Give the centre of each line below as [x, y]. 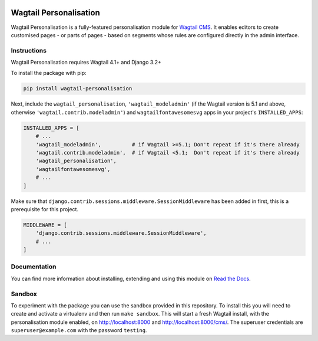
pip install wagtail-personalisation [78, 89]
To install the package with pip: [49, 73]
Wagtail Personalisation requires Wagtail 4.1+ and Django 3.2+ [86, 63]
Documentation [34, 267]
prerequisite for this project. [45, 209]
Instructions [29, 50]
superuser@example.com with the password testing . [79, 330]
